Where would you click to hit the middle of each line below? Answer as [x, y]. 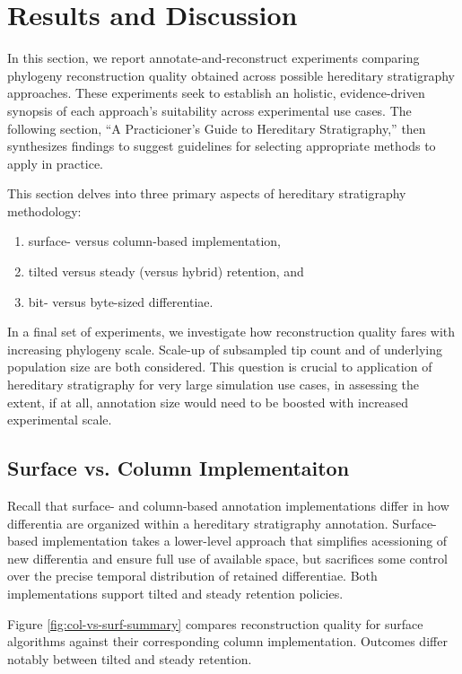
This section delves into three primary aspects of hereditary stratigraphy [207, 193]
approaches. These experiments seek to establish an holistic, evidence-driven [216, 93]
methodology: [44, 210]
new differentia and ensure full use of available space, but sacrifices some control [227, 558]
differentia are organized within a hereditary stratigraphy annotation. [198, 523]
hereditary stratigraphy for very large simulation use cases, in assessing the [214, 385]
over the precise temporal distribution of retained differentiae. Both [192, 576]
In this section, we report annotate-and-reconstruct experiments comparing [214, 58]
